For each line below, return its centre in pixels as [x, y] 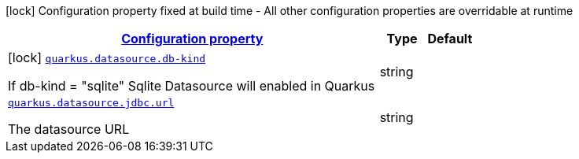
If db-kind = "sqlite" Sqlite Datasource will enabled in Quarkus [192, 86]
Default [450, 39]
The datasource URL [69, 129]
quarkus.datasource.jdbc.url [91, 103]
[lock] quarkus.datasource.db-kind [107, 57]
